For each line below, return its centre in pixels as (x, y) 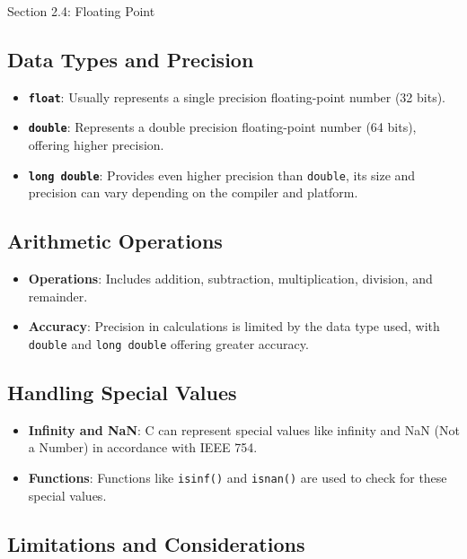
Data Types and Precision (131, 59)
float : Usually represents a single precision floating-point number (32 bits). (237, 96)
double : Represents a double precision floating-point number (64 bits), (222, 127)
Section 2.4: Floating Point (81, 11)
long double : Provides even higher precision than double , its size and (222, 175)
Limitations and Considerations (156, 543)
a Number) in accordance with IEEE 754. (143, 447)
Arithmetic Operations (115, 241)
